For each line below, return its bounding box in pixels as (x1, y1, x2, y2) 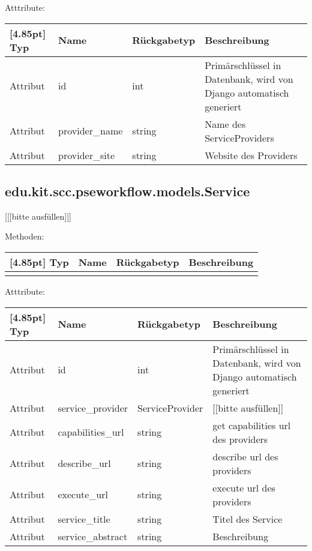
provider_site (58, 148, 115, 162)
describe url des (212, 449, 278, 463)
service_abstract (58, 529, 128, 543)
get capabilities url (212, 418, 291, 432)
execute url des (212, 480, 275, 495)
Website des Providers (205, 148, 298, 162)
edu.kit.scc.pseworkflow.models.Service (5, 181, 250, 200)
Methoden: (5, 230, 44, 242)
